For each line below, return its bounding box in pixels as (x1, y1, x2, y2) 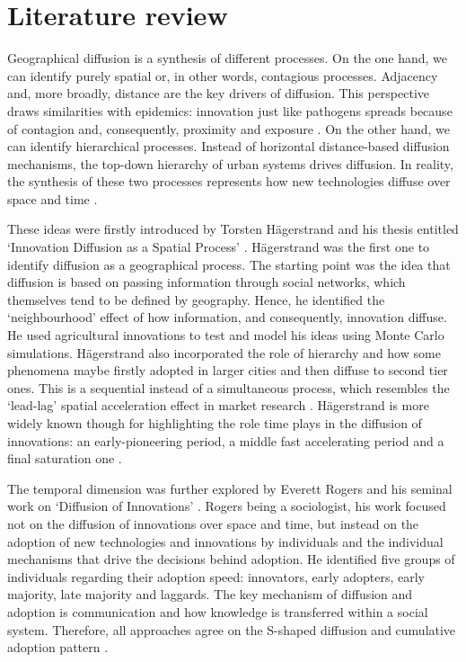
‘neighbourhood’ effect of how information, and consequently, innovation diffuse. (7, 308, 447, 327)
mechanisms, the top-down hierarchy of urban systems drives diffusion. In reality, (7, 154, 453, 173)
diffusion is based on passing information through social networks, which (7, 273, 406, 291)
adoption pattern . (7, 638, 109, 657)
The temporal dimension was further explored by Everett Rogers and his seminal (7, 479, 453, 497)
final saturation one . (7, 449, 122, 468)
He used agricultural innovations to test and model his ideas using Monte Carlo (7, 326, 444, 344)
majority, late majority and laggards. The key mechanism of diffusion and (7, 585, 413, 604)
